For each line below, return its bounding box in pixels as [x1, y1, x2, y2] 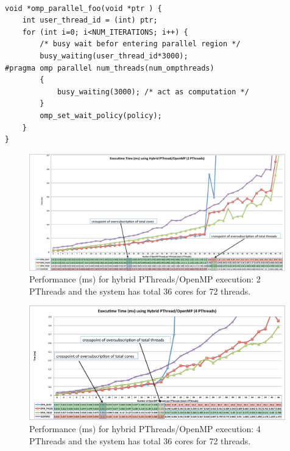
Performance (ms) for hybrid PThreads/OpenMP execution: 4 [29, 422, 261, 435]
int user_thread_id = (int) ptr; [22, 16, 158, 25]
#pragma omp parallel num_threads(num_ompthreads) [5, 63, 214, 72]
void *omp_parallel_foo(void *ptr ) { [5, 4, 162, 13]
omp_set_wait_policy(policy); [40, 111, 162, 120]
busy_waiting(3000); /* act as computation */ [57, 87, 249, 96]
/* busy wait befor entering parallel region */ [40, 40, 241, 49]
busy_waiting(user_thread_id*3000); [40, 51, 188, 60]
